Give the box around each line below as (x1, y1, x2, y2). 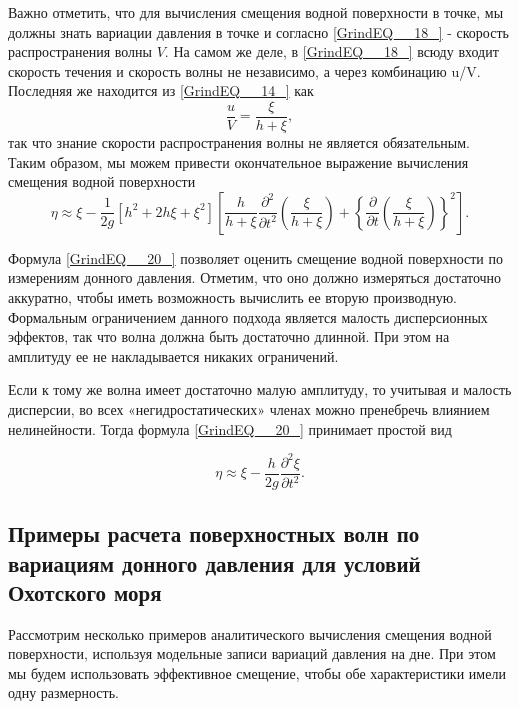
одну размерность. (8, 682, 119, 703)
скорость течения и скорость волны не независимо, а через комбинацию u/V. (8, 60, 481, 81)
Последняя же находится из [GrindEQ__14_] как (8, 80, 314, 101)
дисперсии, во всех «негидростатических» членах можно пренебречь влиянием (8, 398, 490, 419)
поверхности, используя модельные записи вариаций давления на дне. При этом (8, 643, 496, 664)
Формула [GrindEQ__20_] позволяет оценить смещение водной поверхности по (8, 247, 503, 268)
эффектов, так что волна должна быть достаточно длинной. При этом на (8, 326, 450, 347)
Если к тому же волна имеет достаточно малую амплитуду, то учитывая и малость (8, 379, 512, 400)
